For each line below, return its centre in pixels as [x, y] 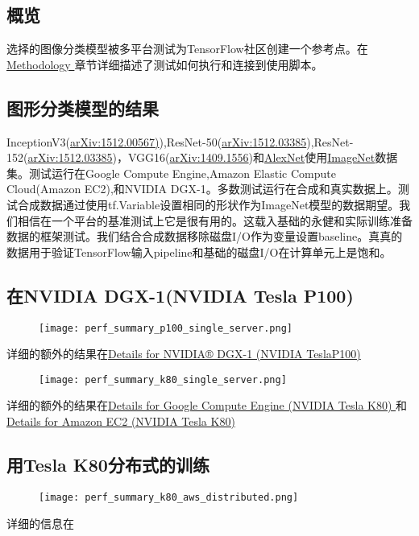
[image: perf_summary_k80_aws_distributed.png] [169, 497]
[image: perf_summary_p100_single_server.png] [166, 328]
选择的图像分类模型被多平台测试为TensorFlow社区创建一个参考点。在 [187, 49]
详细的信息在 [40, 523]
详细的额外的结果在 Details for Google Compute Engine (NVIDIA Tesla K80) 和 [207, 405]
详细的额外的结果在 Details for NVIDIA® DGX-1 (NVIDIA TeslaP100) [184, 354]
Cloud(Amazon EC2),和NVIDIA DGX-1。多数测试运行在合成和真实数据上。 [202, 189]
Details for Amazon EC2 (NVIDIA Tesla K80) [121, 421]
